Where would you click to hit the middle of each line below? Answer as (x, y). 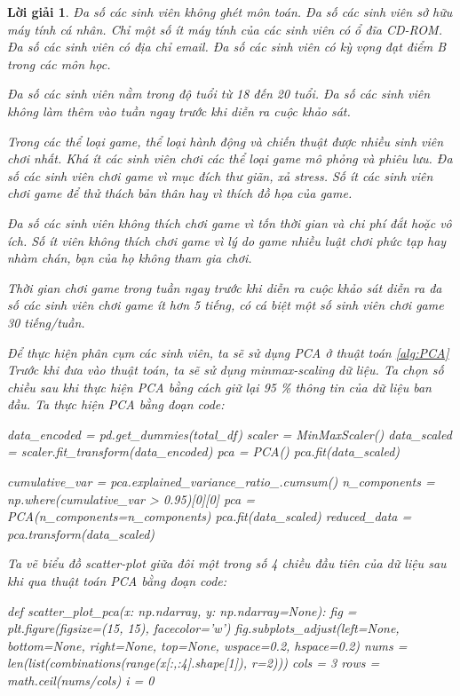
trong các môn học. (59, 63)
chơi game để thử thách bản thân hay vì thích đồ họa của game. (180, 193)
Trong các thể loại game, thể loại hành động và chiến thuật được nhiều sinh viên (226, 141)
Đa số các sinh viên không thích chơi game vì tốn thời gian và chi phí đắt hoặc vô (230, 222)
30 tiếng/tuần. (46, 322)
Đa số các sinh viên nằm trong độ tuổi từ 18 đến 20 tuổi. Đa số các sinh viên (219, 94)
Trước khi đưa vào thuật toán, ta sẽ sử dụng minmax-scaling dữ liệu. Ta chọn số (226, 370)
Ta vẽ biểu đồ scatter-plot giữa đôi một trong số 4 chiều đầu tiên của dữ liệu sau (227, 563)
